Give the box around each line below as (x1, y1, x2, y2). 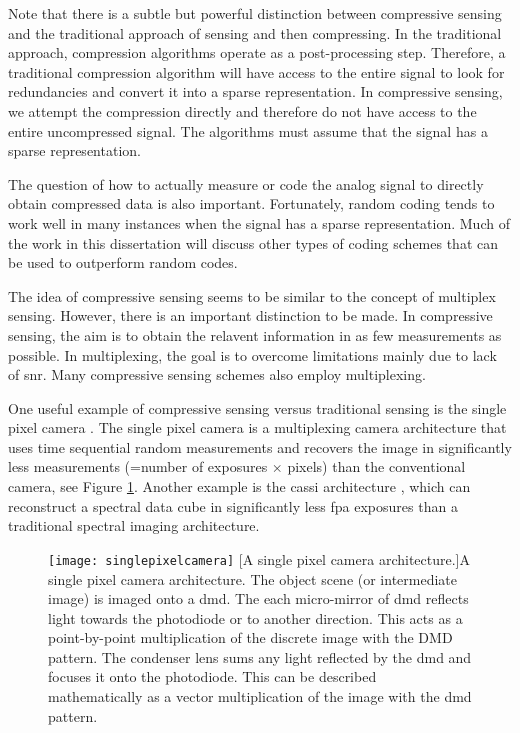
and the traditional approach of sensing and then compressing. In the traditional (8, 22, 502, 43)
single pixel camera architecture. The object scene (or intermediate (48, 568, 458, 589)
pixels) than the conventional (287, 456, 466, 477)
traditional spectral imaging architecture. (8, 515, 260, 536)
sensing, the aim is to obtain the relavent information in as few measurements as (8, 324, 502, 345)
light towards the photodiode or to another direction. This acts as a (48, 607, 463, 628)
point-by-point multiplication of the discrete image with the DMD (48, 627, 453, 648)
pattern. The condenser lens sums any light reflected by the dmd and (48, 646, 472, 667)
